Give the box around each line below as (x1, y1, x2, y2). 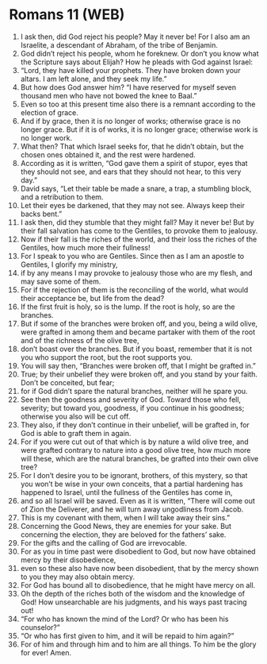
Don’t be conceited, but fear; (20, 377, 115, 387)
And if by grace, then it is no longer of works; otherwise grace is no (20, 116, 241, 125)
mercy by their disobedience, (20, 554, 116, 565)
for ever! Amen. (20, 647, 72, 657)
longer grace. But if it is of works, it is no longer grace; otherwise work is (20, 125, 258, 134)
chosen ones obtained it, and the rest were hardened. (20, 149, 196, 160)
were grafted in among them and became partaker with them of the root (20, 327, 256, 337)
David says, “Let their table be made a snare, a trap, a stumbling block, (20, 183, 252, 193)
